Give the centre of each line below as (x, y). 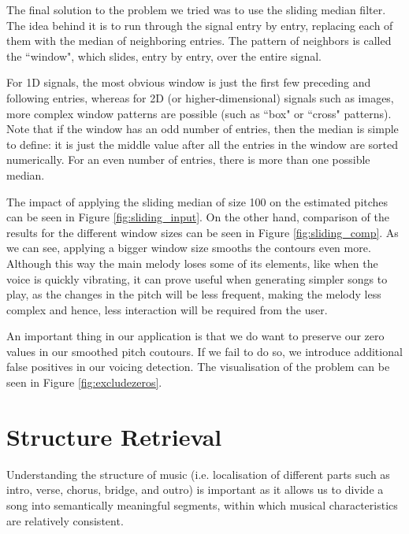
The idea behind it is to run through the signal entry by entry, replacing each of (200, 25)
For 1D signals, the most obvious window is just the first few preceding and (189, 82)
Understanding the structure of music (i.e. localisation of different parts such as (198, 474)
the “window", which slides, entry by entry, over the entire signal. (164, 56)
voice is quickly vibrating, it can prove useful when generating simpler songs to (197, 278)
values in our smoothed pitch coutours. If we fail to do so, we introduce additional (204, 351)
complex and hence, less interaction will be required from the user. (167, 309)
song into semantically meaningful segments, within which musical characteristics (202, 504)
